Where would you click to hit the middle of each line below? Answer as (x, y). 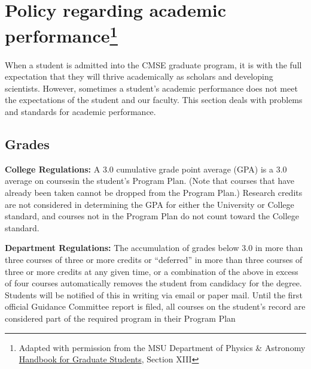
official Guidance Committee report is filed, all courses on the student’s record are (155, 306)
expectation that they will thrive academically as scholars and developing (139, 76)
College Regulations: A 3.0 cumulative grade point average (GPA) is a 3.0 (146, 169)
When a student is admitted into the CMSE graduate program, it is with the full (153, 64)
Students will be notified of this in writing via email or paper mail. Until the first (154, 294)
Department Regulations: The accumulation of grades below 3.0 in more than (154, 248)
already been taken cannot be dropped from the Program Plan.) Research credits (154, 192)
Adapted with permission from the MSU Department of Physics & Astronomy (162, 347)
